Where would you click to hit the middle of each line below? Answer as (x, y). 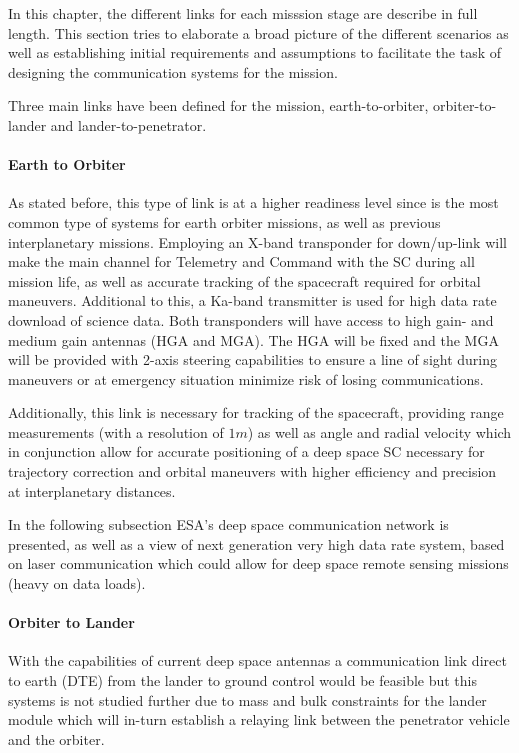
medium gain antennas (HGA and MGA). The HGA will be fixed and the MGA (253, 339)
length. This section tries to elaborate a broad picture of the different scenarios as (258, 32)
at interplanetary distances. (92, 490)
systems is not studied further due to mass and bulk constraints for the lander (247, 699)
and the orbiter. (56, 738)
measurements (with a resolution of (116, 431)
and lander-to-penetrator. (128, 124)
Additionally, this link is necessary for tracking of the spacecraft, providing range (256, 412)
